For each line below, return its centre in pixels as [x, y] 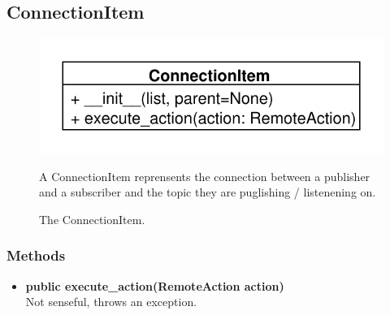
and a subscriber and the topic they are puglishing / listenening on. [208, 192]
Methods [36, 255]
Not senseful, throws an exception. [111, 302]
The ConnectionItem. [92, 219]
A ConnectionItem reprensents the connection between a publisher [205, 176]
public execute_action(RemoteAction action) [155, 285]
